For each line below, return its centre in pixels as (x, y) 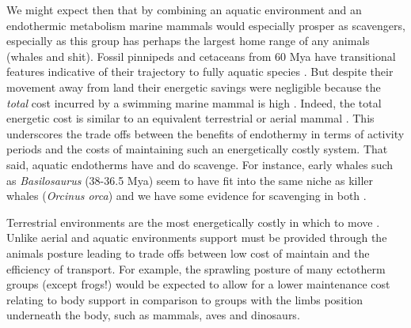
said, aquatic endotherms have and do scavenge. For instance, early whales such (200, 164)
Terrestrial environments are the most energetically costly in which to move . (193, 222)
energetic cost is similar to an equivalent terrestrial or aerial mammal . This (190, 118)
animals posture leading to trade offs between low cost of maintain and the (188, 253)
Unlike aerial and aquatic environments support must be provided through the (197, 238)
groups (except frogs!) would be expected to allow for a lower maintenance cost (198, 284)
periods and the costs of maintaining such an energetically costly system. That (197, 149)
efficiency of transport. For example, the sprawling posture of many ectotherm (196, 268)
